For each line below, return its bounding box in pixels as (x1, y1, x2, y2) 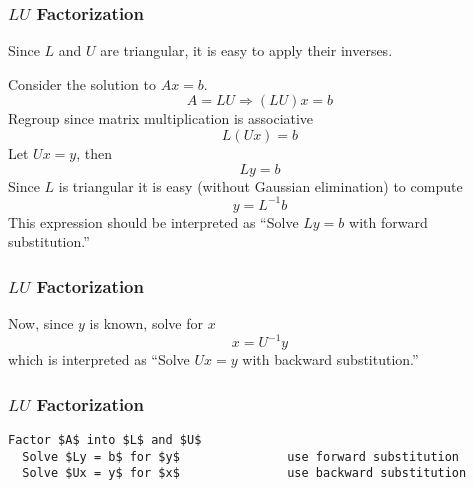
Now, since (8, 313, 74, 334)
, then (76, 143, 112, 163)
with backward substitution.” (242, 349, 419, 370)
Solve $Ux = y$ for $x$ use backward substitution (22, 466, 467, 481)
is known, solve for (89, 313, 203, 334)
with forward (349, 211, 428, 232)
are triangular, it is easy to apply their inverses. (100, 40, 393, 61)
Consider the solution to (8, 73, 156, 94)
